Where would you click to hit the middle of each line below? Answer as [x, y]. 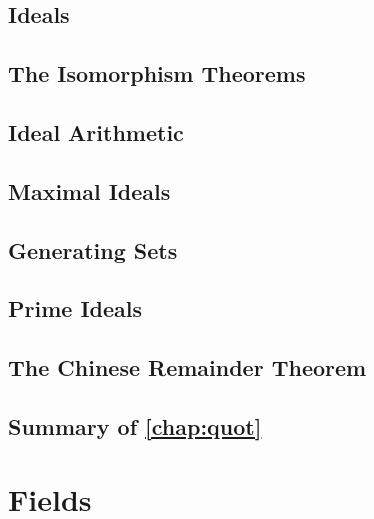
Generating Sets [93, 249]
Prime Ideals [75, 308]
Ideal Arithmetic [96, 131]
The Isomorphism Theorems [157, 73]
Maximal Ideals [89, 190]
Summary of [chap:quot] [135, 425]
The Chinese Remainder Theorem [187, 367]
